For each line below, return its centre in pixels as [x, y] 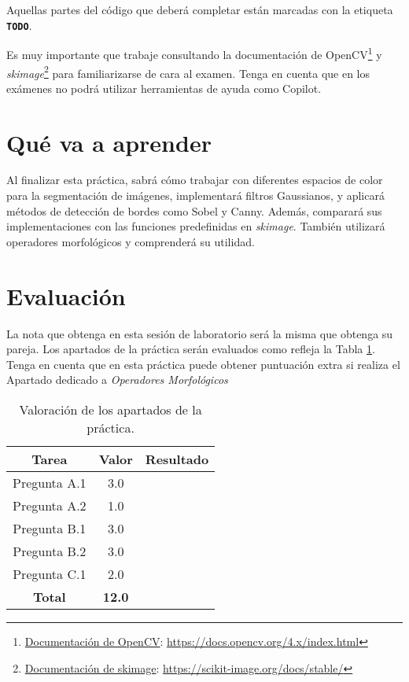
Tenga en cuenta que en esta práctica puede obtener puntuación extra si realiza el [203, 364]
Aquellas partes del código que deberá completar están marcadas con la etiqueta [200, 9]
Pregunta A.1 [50, 482]
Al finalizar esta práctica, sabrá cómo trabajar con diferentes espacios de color [195, 180]
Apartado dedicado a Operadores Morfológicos [117, 380]
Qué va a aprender [109, 142]
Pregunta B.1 [50, 528]
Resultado [177, 459]
